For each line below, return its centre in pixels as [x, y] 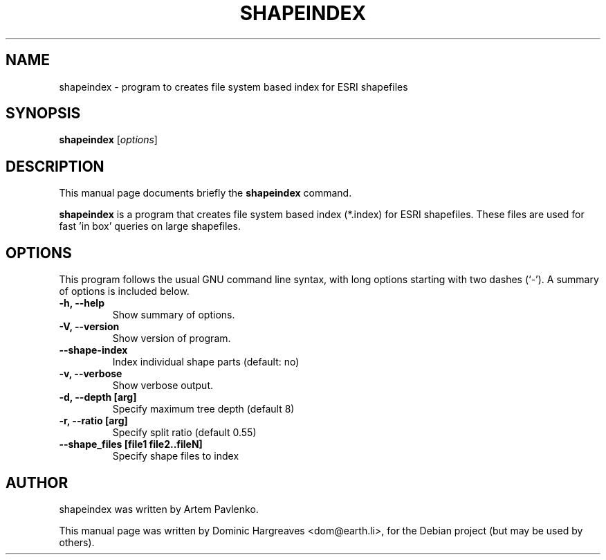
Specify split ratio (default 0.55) [184, 433]
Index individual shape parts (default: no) [206, 362]
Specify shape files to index [176, 456]
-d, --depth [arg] [98, 397]
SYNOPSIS [43, 114]
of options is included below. [124, 291]
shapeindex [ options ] [108, 140]
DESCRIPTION [55, 166]
